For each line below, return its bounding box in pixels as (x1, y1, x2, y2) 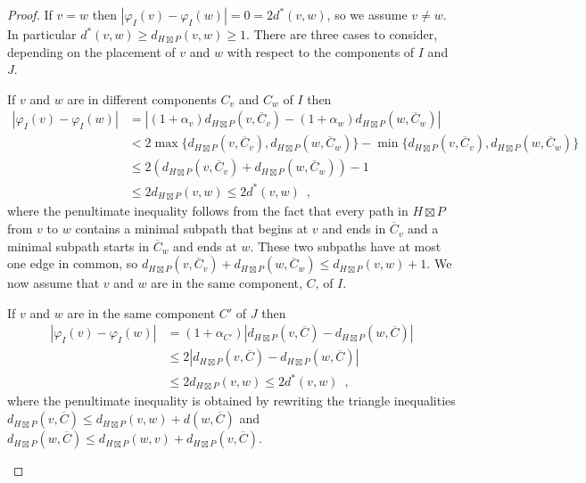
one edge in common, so (7, 254, 138, 273)
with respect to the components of (227, 42, 415, 61)
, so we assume (326, 5, 408, 23)
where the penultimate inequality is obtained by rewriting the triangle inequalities (7, 391, 456, 410)
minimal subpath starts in (7, 236, 149, 255)
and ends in (322, 219, 386, 238)
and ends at (173, 236, 237, 255)
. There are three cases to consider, (245, 25, 438, 43)
